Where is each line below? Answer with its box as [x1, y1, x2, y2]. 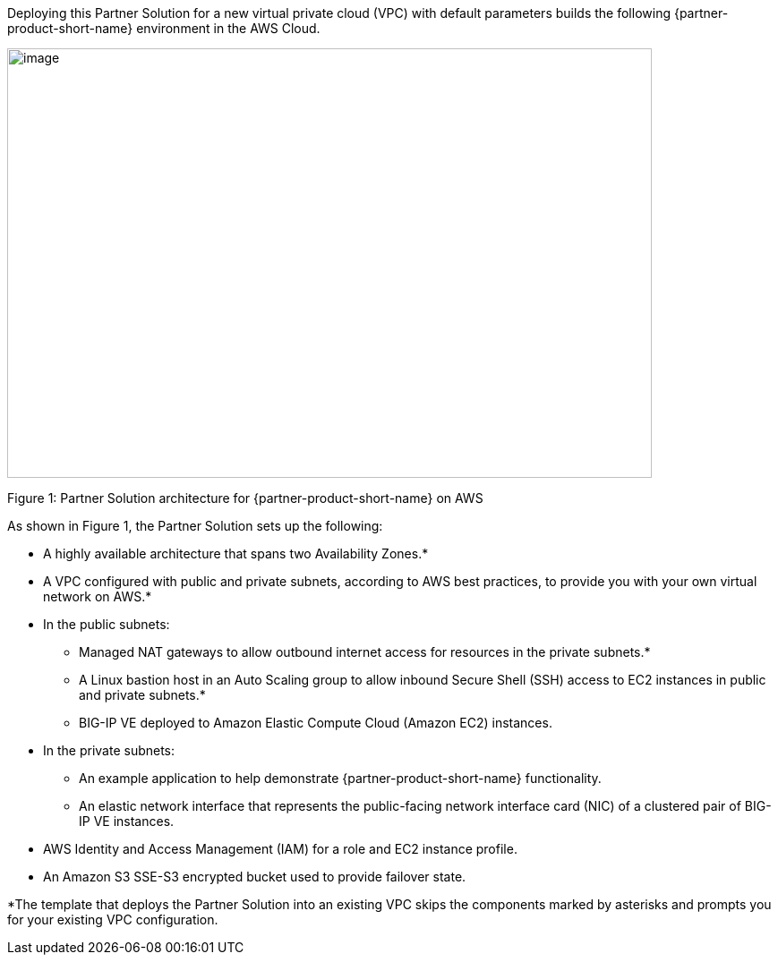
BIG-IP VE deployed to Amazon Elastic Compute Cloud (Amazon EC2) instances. [79, 715, 552, 730]
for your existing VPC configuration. [7, 912, 218, 927]
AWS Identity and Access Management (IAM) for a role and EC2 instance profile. [43, 841, 517, 856]
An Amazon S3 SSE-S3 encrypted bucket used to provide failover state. [43, 869, 466, 884]
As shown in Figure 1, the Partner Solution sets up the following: [7, 518, 383, 533]
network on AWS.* [43, 589, 152, 604]
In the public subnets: [43, 617, 170, 632]
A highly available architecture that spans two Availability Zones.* [43, 546, 429, 561]
